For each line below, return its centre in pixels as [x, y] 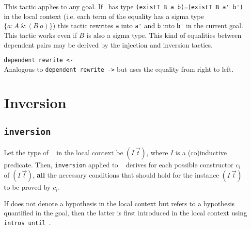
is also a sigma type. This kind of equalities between [164, 35]
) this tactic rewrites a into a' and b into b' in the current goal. [148, 25]
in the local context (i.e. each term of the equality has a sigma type [104, 16]
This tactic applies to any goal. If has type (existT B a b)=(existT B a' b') [124, 6]
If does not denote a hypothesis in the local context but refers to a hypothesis [119, 203]
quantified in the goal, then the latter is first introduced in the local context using [125, 213]
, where [157, 152]
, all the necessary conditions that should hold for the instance [126, 175]
